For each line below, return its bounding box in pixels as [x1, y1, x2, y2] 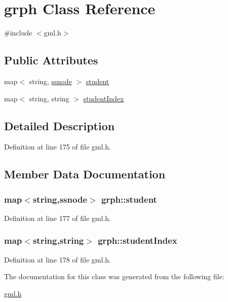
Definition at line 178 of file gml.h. [4, 254, 111, 265]
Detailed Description [4, 118, 115, 133]
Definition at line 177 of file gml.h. [4, 212, 111, 223]
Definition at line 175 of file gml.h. [4, 141, 111, 152]
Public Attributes [4, 52, 98, 68]
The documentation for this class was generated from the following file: [4, 271, 224, 282]
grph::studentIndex [98, 234, 177, 247]
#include [4, 27, 32, 38]
